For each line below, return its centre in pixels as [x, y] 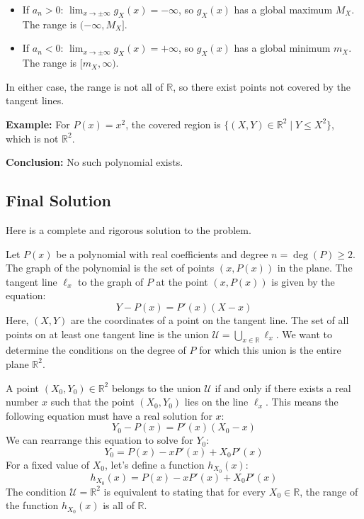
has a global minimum [282, 48]
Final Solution [58, 200]
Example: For [38, 124]
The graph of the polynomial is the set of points [110, 268]
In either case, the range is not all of [85, 86]
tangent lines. [35, 100]
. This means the [302, 402]
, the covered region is [173, 124]
